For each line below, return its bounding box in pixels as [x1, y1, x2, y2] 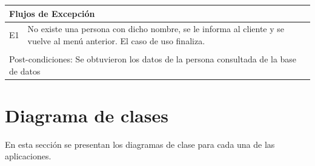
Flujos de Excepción [9, 7, 95, 19]
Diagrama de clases [5, 102, 168, 127]
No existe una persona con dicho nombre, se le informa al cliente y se [27, 22, 285, 35]
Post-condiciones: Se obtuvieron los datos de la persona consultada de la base [9, 53, 297, 65]
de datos [9, 64, 41, 77]
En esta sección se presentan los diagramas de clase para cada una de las [5, 138, 275, 150]
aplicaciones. [5, 150, 51, 162]
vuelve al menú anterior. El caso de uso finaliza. [27, 34, 205, 47]
